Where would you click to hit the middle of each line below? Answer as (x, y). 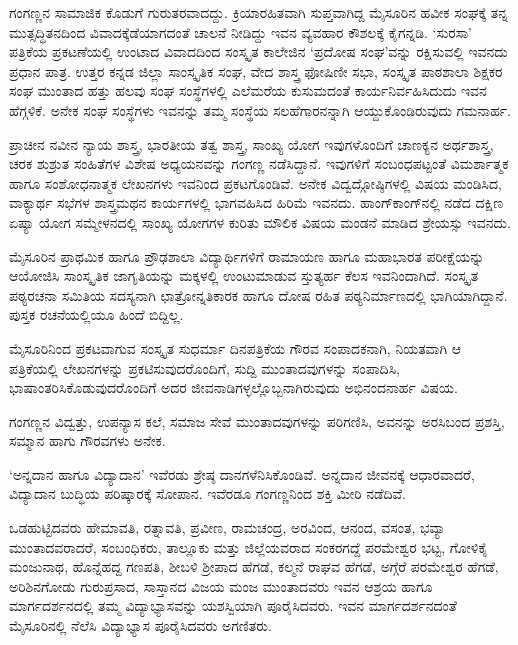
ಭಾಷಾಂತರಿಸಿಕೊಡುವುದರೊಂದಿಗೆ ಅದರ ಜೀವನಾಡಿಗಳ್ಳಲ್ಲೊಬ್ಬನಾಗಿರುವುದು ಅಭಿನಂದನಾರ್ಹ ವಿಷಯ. (233, 387)
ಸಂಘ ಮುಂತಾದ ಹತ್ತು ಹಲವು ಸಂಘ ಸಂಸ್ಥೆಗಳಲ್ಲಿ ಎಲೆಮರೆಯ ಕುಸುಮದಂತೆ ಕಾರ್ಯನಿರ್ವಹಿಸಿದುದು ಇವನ (248, 90)
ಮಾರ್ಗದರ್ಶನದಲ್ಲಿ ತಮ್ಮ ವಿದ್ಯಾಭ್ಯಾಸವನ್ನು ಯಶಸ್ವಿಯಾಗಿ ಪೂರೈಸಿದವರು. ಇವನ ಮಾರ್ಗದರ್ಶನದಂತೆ (233, 605)
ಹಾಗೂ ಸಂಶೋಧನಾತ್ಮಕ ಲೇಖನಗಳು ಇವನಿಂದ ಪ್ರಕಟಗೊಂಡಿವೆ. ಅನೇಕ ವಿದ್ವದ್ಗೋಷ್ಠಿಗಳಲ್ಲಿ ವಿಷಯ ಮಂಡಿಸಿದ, (255, 182)
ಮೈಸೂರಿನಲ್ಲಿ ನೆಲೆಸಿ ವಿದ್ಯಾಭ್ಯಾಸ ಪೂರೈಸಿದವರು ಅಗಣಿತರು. (140, 625)
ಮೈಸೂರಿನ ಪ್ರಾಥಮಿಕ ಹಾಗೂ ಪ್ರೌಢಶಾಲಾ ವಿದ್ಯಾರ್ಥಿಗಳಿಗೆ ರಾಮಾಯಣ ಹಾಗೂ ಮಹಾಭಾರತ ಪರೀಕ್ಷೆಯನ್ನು (247, 255)
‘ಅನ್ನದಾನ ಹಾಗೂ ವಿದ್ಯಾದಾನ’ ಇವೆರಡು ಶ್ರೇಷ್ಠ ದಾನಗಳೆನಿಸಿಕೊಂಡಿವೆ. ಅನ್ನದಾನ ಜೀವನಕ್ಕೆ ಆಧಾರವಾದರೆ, (242, 473)
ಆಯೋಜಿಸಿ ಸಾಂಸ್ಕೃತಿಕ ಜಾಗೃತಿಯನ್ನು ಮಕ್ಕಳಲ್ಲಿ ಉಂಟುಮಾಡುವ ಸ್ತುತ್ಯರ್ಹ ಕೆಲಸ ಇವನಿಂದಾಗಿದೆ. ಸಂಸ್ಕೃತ (244, 275)
